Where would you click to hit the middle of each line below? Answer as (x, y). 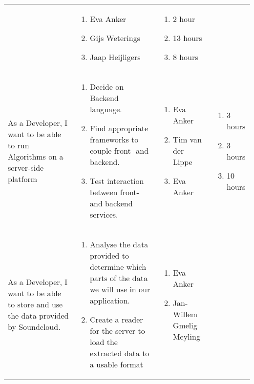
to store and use (35, 304)
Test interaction (117, 181)
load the (104, 342)
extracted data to (119, 353)
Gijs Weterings (115, 38)
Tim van (187, 139)
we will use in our (120, 289)
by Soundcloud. (34, 327)
